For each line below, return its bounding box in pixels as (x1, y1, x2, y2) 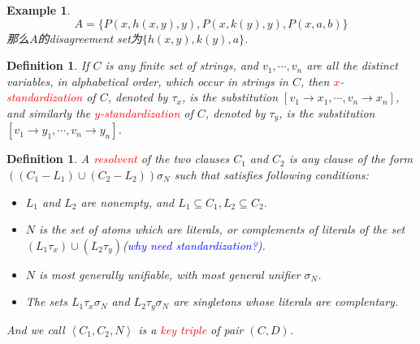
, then (300, 72, 330, 89)
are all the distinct (306, 57, 398, 74)
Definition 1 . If (6, 57, 89, 74)
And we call (6, 320, 65, 338)
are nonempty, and (80, 193, 175, 210)
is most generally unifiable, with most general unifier (39, 265, 301, 282)
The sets (25, 293, 67, 310)
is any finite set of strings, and (105, 57, 258, 74)
